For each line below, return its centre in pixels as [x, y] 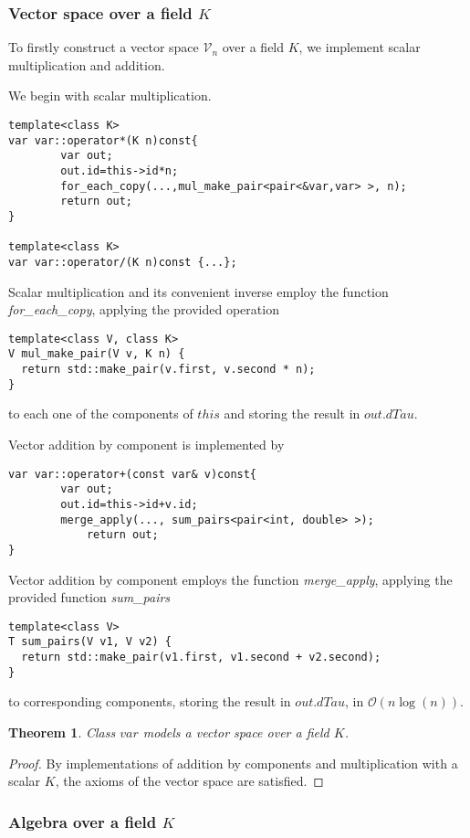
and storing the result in [292, 414]
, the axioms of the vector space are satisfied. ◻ [189, 781]
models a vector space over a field [236, 732]
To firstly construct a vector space [104, 47]
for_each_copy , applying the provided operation [144, 309]
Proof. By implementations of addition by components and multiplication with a [233, 763]
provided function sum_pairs [89, 597]
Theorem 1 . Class [62, 732]
